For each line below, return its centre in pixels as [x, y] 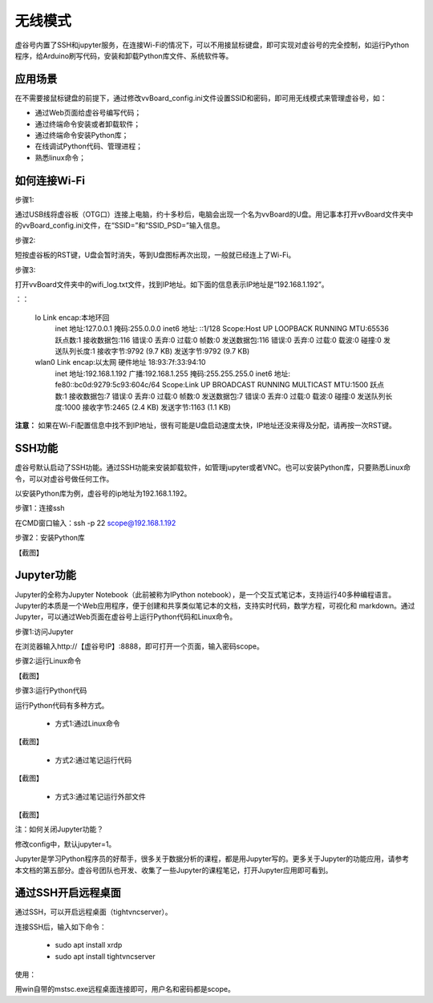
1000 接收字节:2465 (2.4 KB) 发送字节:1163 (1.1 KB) [148, 407]
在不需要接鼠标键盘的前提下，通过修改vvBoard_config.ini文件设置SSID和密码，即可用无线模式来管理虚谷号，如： [201, 98]
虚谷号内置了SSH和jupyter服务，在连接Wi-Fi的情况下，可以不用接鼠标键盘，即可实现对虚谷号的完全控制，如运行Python [212, 45]
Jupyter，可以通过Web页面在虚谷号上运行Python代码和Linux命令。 [126, 617]
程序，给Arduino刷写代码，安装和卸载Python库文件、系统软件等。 [124, 55]
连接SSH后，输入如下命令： [61, 927]
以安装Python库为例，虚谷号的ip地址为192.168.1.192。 [103, 494]
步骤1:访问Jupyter [44, 631]
